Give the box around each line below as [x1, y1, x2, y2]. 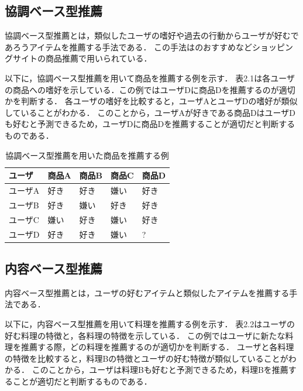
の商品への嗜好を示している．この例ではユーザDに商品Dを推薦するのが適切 [5, 83, 295, 95]
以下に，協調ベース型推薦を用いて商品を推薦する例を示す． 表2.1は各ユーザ [5, 71, 295, 84]
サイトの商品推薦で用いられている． [12, 52, 152, 64]
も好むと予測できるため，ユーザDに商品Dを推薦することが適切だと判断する [5, 118, 295, 130]
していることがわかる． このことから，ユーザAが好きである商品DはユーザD [5, 106, 296, 118]
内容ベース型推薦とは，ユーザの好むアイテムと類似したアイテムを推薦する [5, 286, 290, 299]
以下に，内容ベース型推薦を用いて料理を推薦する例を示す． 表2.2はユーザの [5, 318, 295, 330]
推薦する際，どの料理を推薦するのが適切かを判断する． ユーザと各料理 [20, 341, 294, 353]
